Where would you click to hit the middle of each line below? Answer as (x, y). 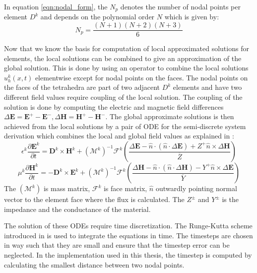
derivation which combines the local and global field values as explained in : (119, 136)
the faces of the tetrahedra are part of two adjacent (82, 87)
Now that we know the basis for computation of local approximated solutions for (127, 48)
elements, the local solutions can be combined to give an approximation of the (123, 58)
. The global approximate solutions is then (170, 116)
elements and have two (207, 87)
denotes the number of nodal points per (180, 6)
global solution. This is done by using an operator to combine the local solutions (126, 68)
